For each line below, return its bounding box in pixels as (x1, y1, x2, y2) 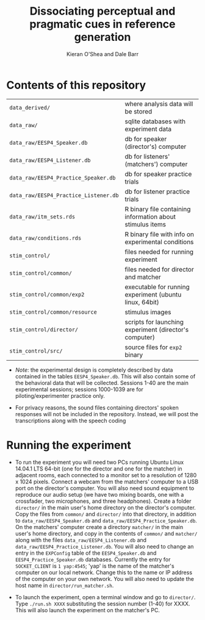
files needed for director (124, 265, 194, 273)
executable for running (124, 283, 190, 291)
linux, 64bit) (124, 298, 160, 306)
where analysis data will (124, 99, 193, 108)
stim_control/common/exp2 (9, 291, 85, 298)
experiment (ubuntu (124, 290, 182, 298)
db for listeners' (124, 152, 170, 160)
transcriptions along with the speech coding (15, 417, 126, 424)
